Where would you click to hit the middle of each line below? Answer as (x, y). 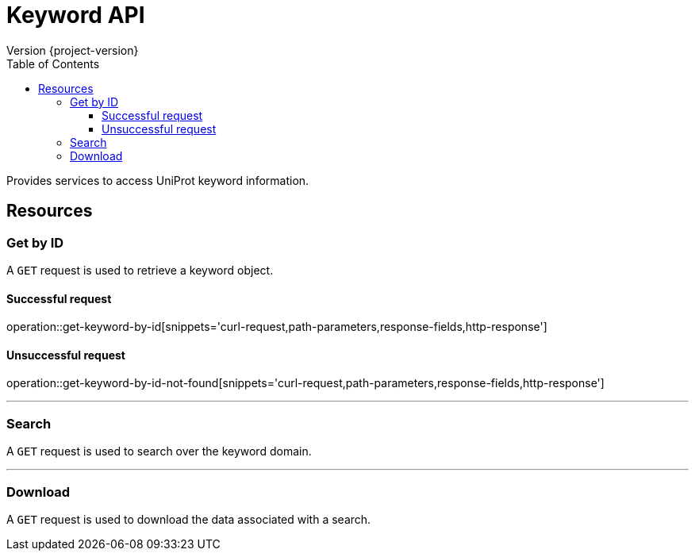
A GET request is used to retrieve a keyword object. (140, 270)
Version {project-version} (73, 50)
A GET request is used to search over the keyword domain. (159, 451)
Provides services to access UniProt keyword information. (158, 180)
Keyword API (76, 15)
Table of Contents (53, 63)
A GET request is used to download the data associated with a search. (189, 519)
